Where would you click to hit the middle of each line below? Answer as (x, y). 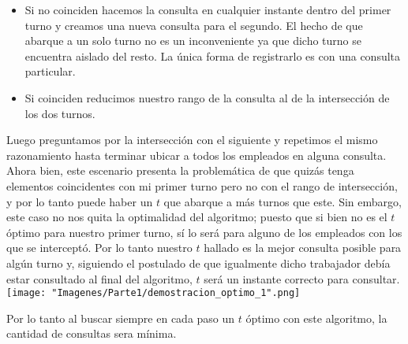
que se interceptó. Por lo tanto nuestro (99, 248)
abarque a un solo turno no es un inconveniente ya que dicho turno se (193, 41)
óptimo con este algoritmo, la (316, 318)
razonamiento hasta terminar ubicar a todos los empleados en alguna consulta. (197, 155)
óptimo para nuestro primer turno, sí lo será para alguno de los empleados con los (204, 232)
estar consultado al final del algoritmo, (99, 278)
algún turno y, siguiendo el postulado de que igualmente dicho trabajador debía (198, 263)
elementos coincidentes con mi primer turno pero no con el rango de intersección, (202, 185)
